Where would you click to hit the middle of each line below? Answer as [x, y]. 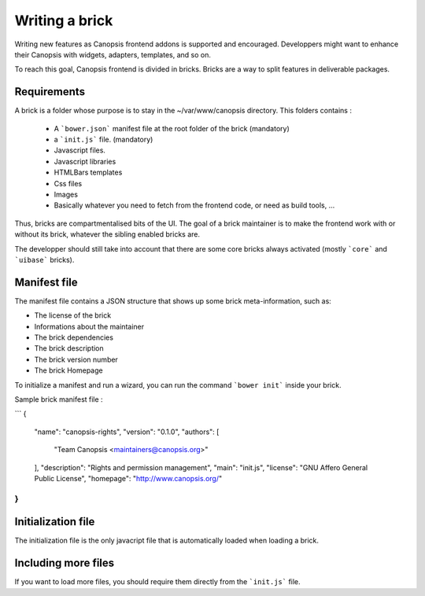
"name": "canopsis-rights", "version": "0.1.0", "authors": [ [127, 432]
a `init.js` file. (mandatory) [103, 140]
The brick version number [76, 359]
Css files [68, 183]
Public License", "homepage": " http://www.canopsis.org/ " [128, 478]
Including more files [65, 563]
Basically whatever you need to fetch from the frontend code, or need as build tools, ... [194, 205]
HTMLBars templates [88, 172]
